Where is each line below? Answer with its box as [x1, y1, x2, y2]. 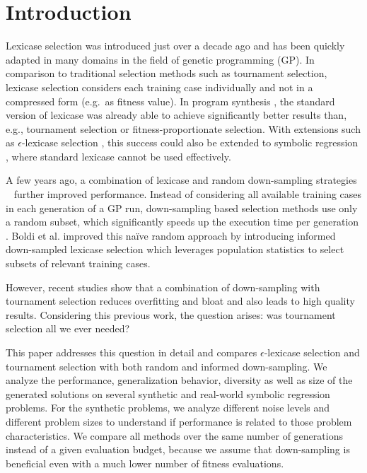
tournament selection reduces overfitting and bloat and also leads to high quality [6, 293, 355, 308]
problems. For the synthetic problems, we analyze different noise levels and [6, 400, 330, 415]
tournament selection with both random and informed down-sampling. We [6, 358, 327, 373]
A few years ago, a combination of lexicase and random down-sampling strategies [6, 173, 357, 187]
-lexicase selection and [264, 345, 360, 359]
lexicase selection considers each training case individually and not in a [6, 79, 313, 94]
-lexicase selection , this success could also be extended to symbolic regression [21, 135, 359, 150]
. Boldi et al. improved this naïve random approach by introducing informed [6, 228, 336, 243]
